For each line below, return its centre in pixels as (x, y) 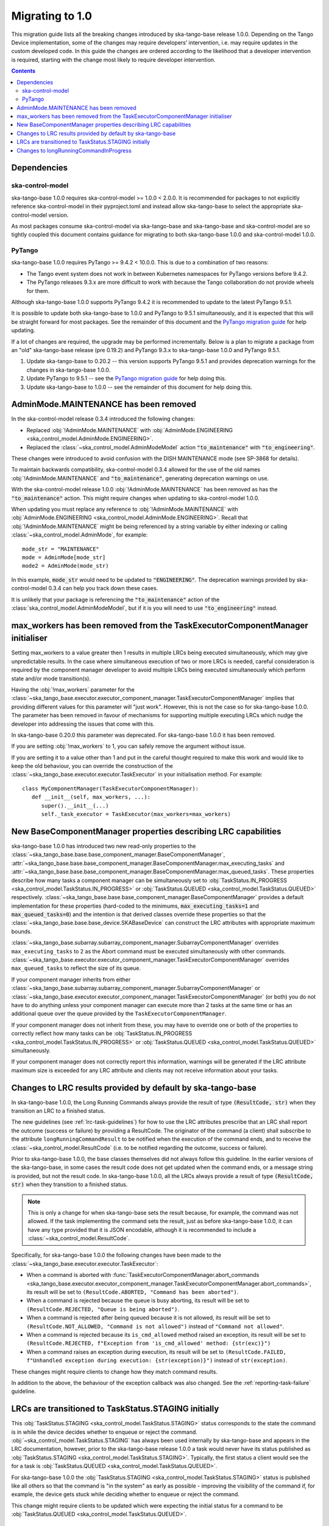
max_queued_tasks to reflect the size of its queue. (76, 968)
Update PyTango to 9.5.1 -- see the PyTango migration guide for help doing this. (126, 378)
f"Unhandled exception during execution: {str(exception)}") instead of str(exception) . (157, 1361)
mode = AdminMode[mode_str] (64, 557)
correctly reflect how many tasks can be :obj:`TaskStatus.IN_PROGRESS (102, 1033)
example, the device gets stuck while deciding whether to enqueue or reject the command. (126, 1494)
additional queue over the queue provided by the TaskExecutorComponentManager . (119, 1014)
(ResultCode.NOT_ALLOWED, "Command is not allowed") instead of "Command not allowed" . (155, 1326)
